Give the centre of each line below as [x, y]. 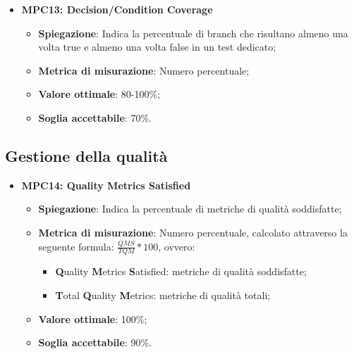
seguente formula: [76, 246]
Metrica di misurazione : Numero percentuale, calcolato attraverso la [193, 232]
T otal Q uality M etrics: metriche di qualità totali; [163, 295]
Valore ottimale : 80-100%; [99, 94]
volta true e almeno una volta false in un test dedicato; [157, 47]
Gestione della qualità [86, 155]
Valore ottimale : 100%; [93, 318]
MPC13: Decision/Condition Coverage [117, 9]
